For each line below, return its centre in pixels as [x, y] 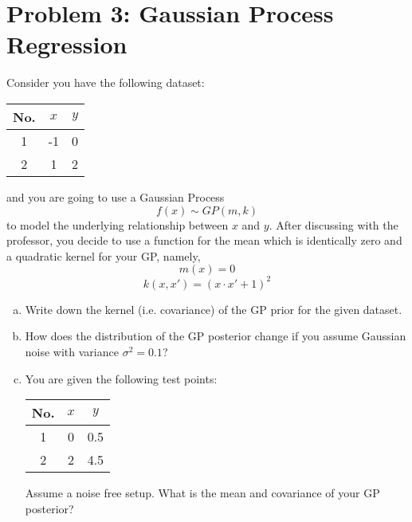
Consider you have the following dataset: [106, 82]
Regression [67, 44]
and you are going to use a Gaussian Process [116, 196]
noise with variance [72, 351]
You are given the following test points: [121, 378]
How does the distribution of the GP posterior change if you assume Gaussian [216, 336]
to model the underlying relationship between [118, 224]
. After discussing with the [334, 224]
